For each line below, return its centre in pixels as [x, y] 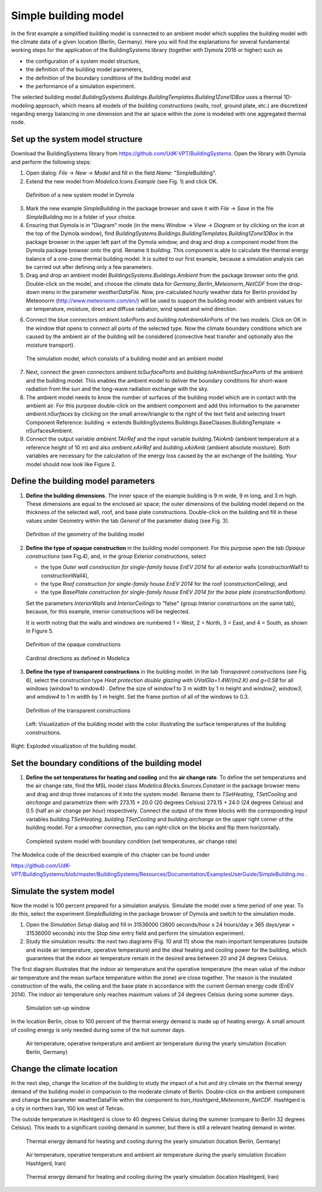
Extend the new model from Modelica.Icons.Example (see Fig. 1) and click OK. [122, 181]
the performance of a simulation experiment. [81, 86]
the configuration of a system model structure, [83, 61]
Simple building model [67, 16]
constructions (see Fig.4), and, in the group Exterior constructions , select [116, 556]
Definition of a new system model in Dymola [80, 195]
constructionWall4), [65, 575]
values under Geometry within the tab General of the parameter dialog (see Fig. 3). [128, 521]
